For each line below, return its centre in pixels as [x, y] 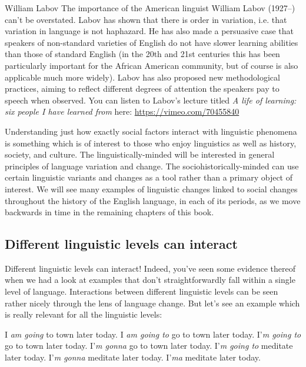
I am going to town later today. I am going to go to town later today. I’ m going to [153, 334]
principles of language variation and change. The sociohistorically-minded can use [152, 166]
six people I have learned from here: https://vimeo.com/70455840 [122, 111]
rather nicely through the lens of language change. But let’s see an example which [152, 303]
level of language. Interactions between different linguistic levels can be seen [142, 291]
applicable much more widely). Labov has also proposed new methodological [142, 77]
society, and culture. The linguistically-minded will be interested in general [140, 154]
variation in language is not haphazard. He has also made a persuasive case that [149, 31]
